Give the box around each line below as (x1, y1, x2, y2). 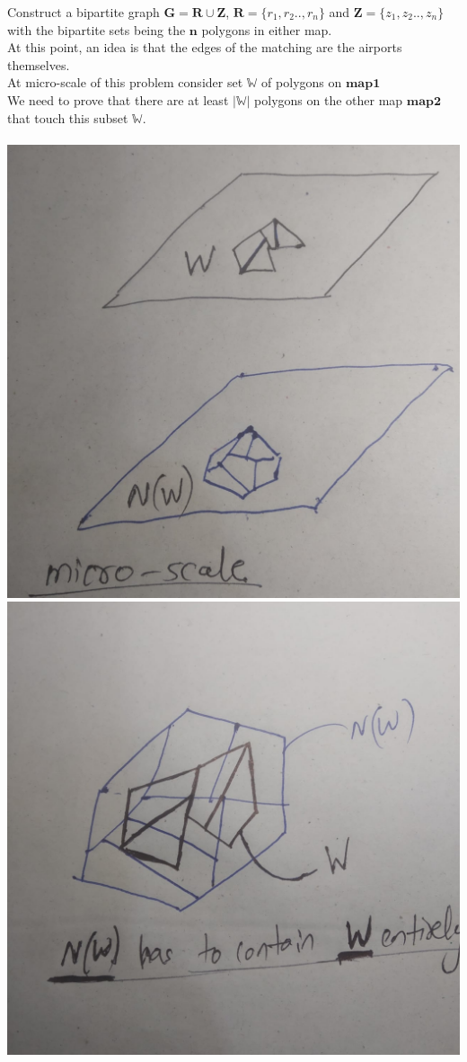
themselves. (7, 55, 70, 74)
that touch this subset (7, 108, 128, 127)
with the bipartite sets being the (7, 20, 186, 39)
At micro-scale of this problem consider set (7, 73, 243, 92)
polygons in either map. (201, 20, 332, 39)
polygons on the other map (254, 90, 403, 109)
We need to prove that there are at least (7, 90, 229, 109)
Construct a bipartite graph (7, 3, 160, 21)
